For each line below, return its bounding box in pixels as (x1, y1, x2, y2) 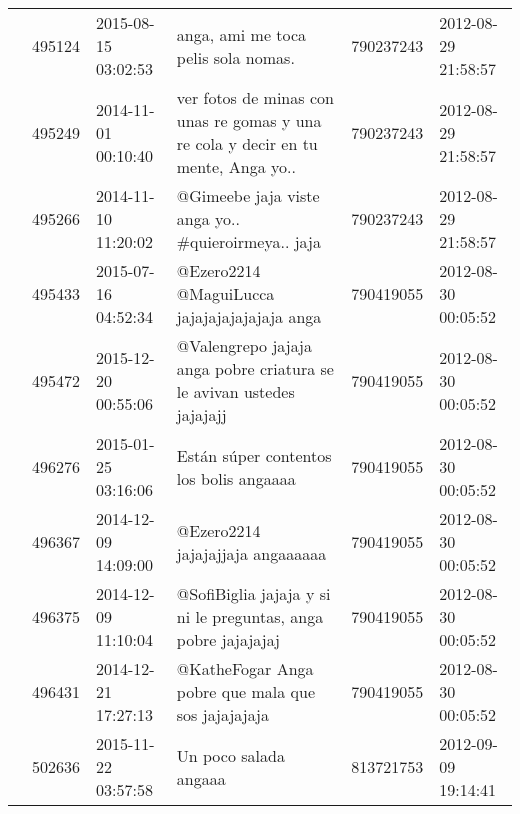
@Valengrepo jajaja (176, 334, 312, 357)
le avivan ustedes (176, 380, 295, 403)
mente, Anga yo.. (176, 155, 296, 178)
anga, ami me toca (176, 22, 307, 46)
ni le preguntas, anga (176, 605, 324, 628)
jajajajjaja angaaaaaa (176, 541, 327, 565)
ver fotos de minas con (176, 86, 334, 109)
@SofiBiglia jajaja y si (176, 582, 331, 605)
